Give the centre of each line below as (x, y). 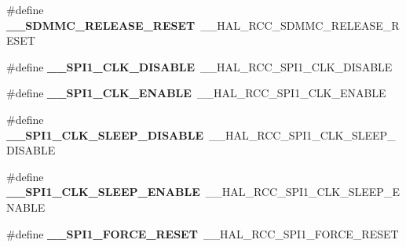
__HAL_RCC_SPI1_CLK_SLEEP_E (302, 192)
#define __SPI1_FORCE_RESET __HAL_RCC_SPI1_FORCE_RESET (203, 233)
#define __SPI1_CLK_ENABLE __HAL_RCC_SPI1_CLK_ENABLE (196, 93)
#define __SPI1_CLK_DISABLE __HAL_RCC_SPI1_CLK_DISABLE (199, 66)
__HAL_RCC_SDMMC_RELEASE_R (300, 25)
